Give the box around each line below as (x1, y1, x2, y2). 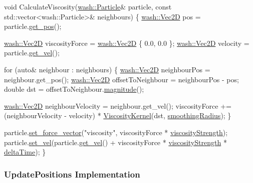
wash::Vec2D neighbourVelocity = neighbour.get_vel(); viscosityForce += (4, 100, 231, 111)
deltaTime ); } (4, 147, 46, 157)
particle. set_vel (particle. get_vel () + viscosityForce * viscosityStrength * (4, 137, 227, 147)
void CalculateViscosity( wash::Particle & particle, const (4, 1, 172, 11)
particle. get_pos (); (4, 21, 62, 31)
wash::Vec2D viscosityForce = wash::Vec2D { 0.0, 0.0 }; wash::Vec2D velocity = (4, 37, 249, 48)
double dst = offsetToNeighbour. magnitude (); (4, 84, 144, 94)
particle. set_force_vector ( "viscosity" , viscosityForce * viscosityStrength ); (4, 127, 228, 137)
